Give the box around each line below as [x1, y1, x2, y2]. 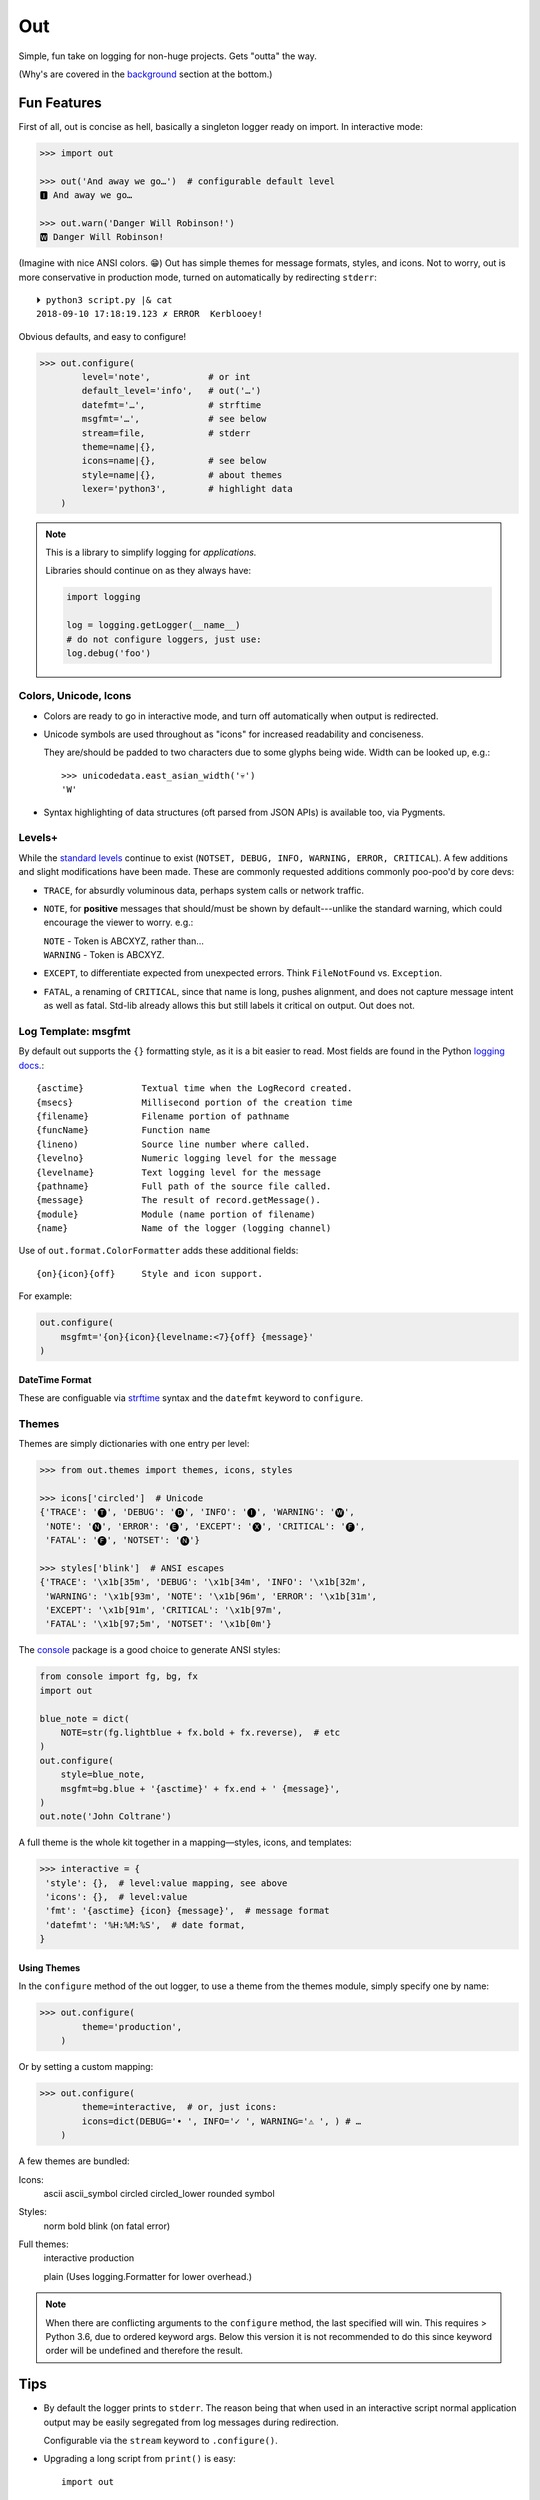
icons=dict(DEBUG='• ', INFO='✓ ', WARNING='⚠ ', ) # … [81, 2115, 362, 2127]
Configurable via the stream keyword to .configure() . [43, 2435, 279, 2447]
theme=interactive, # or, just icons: [81, 2101, 277, 2113]
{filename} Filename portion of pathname [36, 1110, 290, 1122]
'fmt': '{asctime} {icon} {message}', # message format [45, 1905, 330, 1917]
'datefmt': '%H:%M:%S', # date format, [45, 1919, 246, 1930]
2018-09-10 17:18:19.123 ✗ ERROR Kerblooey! [36, 308, 264, 320]
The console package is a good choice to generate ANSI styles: [18, 1644, 281, 1656]
